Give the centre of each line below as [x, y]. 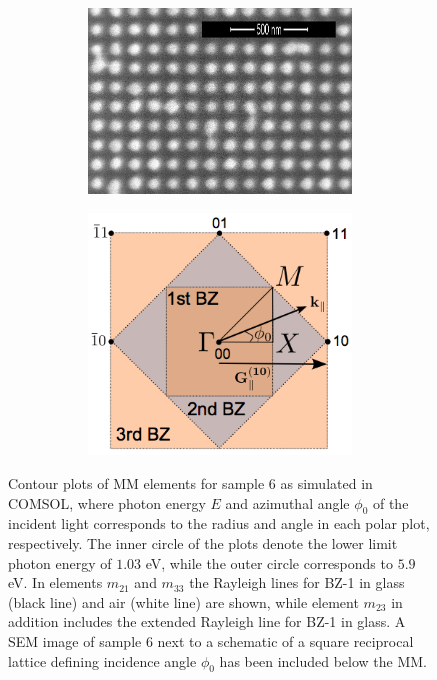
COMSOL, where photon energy [107, 502]
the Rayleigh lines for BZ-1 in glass [297, 582]
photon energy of [60, 562]
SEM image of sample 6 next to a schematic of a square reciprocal [211, 641]
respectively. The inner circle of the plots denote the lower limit [203, 543]
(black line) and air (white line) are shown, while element [183, 601]
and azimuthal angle [287, 502]
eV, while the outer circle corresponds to [269, 562]
